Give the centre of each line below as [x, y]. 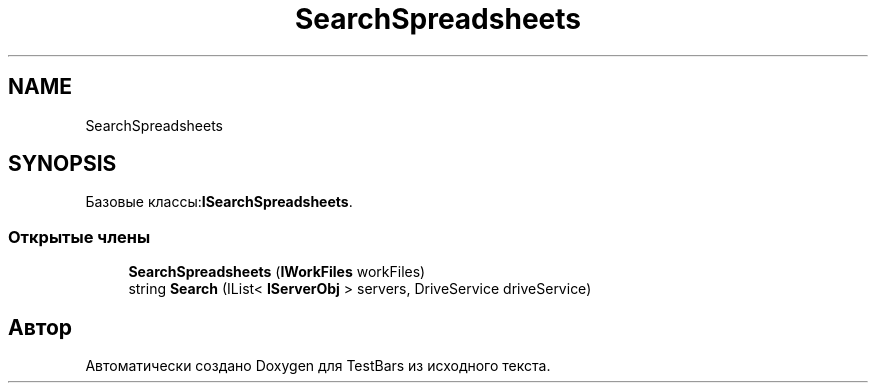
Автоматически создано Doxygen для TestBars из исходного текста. [318, 366]
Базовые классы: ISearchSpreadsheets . [219, 202]
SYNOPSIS [62, 164]
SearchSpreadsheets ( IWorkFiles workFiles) [277, 272]
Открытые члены [79, 236]
